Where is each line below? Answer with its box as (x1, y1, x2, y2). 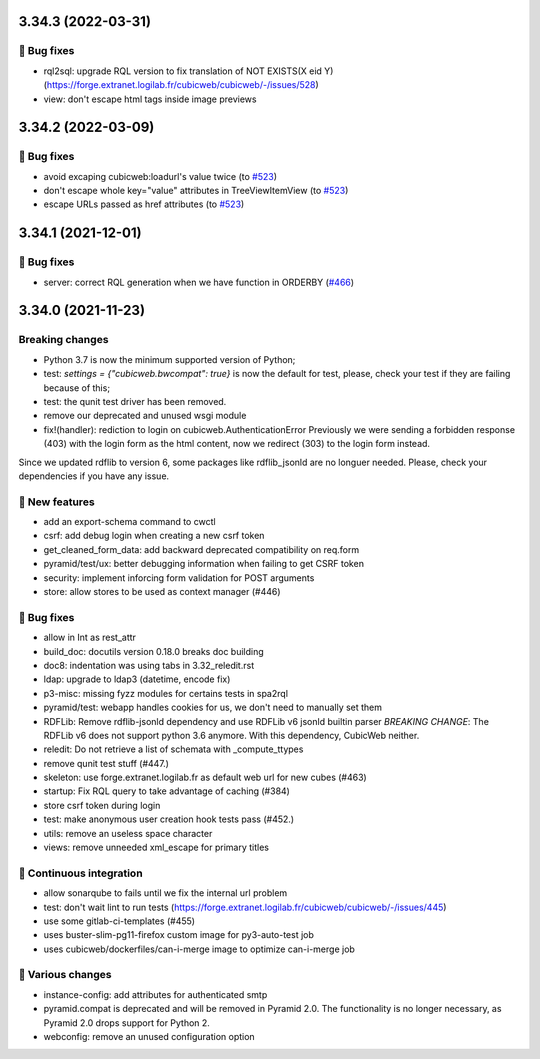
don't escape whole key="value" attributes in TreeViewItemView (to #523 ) (43, 185, 349, 197)
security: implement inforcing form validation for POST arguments (43, 571, 315, 584)
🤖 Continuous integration (18, 866, 144, 880)
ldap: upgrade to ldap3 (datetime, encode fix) (43, 673, 231, 685)
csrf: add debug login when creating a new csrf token (43, 530, 265, 542)
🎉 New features (18, 495, 95, 509)
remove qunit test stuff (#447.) (43, 757, 170, 769)
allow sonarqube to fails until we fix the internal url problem (43, 887, 288, 899)
